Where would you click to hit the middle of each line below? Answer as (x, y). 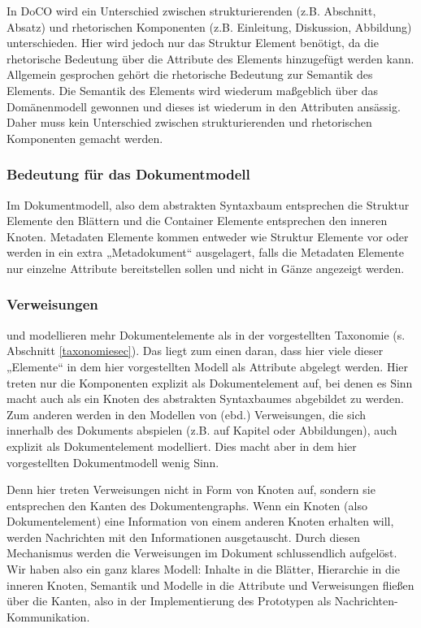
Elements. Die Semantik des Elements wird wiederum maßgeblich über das (193, 90)
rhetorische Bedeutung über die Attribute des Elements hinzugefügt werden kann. (210, 58)
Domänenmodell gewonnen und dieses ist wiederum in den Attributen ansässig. (204, 106)
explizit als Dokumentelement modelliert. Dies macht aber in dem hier (182, 446)
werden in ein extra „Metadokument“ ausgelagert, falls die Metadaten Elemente (205, 252)
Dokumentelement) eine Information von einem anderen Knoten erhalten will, (200, 521)
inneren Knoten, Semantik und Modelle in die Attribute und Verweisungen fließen (210, 585)
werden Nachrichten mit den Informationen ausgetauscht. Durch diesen (183, 537)
